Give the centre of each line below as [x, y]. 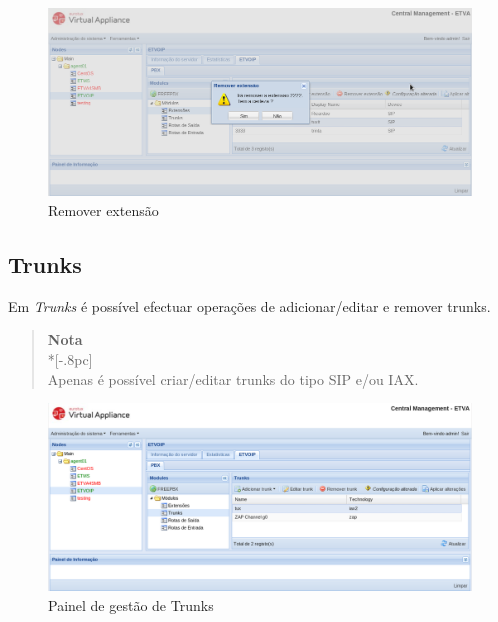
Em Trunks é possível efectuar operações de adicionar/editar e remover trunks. [249, 305]
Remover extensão [103, 209]
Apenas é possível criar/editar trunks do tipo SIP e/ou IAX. [233, 378]
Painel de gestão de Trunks [131, 604]
